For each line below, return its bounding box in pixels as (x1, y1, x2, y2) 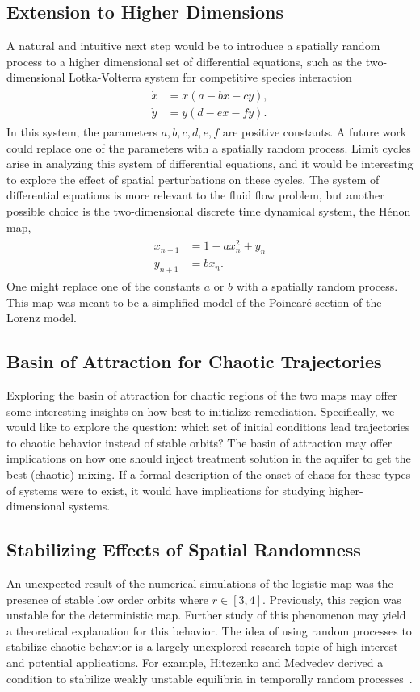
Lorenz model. (6, 309, 77, 326)
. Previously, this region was (262, 590, 401, 607)
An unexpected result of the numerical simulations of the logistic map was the (6, 574, 393, 591)
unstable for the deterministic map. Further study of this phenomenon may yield (6, 606, 406, 623)
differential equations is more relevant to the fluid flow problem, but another (6, 187, 384, 203)
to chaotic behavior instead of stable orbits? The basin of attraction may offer (6, 434, 393, 451)
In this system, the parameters (6, 124, 158, 140)
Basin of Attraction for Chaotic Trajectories (6, 349, 382, 374)
